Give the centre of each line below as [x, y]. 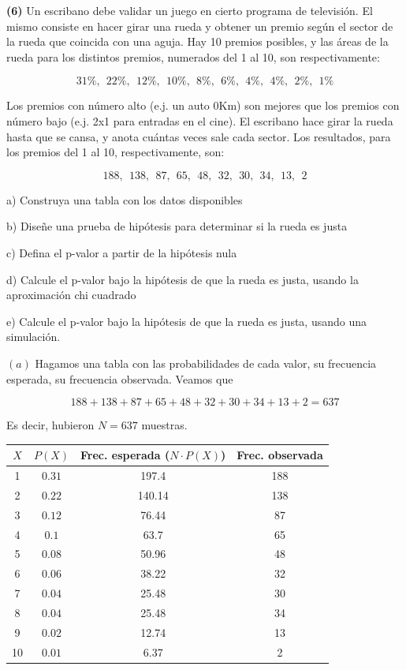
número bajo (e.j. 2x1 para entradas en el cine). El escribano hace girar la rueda [200, 120]
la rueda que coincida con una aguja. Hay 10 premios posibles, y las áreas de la [197, 41]
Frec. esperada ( [125, 455]
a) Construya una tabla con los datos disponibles [125, 199]
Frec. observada [280, 455]
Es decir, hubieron [50, 425]
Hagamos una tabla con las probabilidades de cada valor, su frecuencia [206, 363]
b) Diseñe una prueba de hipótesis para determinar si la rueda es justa [177, 226]
